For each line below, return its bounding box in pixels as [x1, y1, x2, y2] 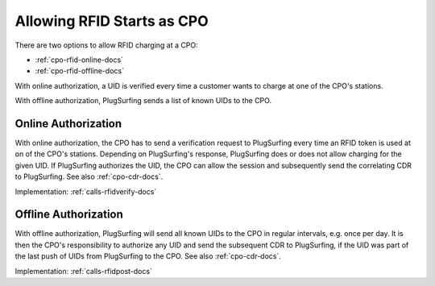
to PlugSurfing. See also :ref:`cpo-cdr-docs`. [14, 172, 164, 181]
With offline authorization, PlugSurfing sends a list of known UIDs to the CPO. [14, 96, 272, 106]
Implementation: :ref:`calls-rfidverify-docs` [14, 186, 157, 197]
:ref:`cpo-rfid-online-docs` [35, 55, 124, 64]
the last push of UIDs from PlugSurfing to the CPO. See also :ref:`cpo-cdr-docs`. [14, 251, 282, 261]
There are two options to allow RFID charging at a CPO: [14, 40, 198, 50]
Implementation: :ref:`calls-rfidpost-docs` [14, 266, 153, 276]
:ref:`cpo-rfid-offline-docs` [35, 66, 125, 76]
